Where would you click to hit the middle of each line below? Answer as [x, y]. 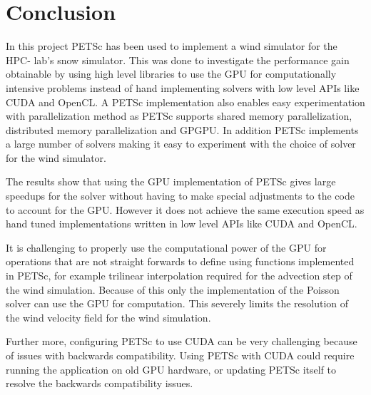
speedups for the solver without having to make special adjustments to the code [180, 196]
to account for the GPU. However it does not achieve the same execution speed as [185, 209]
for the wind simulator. [56, 157]
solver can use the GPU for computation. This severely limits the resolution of [177, 303]
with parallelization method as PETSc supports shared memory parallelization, [179, 116]
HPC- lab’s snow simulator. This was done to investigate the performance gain [178, 60]
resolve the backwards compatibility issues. [100, 383]
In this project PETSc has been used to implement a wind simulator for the [172, 46]
